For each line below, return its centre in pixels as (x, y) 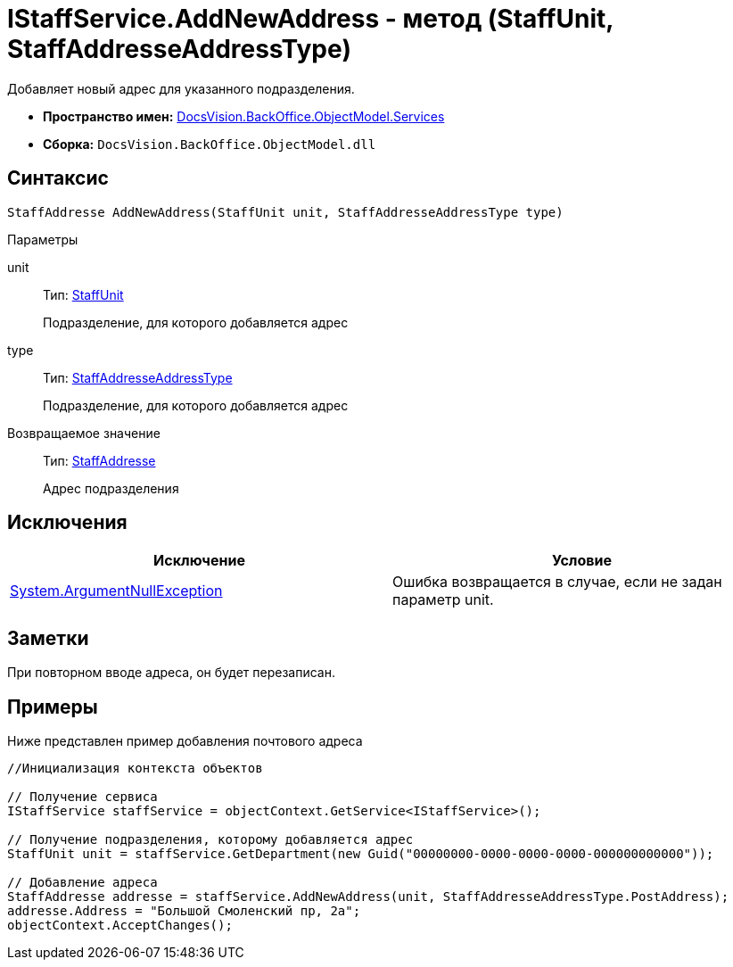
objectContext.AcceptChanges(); (120, 926)
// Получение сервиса (82, 797)
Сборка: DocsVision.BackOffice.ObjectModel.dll (210, 144)
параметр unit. (443, 600)
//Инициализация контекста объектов (135, 769)
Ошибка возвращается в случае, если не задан (557, 582)
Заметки (48, 638)
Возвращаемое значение (84, 433)
